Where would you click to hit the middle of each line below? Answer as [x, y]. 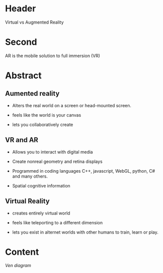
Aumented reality [32, 94]
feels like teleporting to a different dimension [57, 222]
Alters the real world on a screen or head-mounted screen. [72, 105]
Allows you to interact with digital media [53, 152]
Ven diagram [18, 266]
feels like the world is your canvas [47, 115]
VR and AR [22, 140]
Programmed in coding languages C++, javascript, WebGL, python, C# [84, 171]
